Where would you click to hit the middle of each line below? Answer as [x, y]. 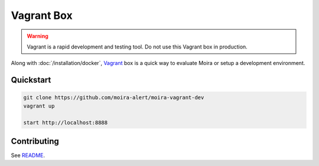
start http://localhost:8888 [66, 122]
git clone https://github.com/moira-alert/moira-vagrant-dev [114, 98]
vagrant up [39, 106]
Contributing [35, 141]
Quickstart [31, 80]
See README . [28, 155]
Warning [38, 36]
